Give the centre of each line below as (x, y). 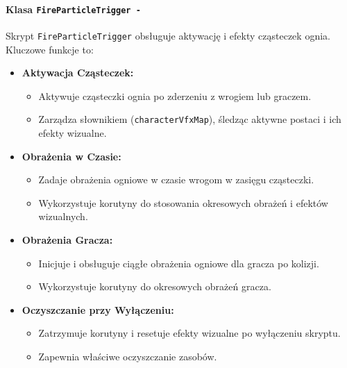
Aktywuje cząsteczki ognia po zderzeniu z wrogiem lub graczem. (175, 95)
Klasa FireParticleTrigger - (73, 9)
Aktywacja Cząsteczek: (78, 73)
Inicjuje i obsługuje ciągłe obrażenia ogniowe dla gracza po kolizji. (179, 263)
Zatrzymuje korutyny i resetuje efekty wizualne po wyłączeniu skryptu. (189, 333)
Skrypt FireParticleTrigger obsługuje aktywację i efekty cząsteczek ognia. (168, 35)
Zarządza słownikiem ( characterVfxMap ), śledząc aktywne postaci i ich (190, 119)
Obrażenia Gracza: (67, 239)
